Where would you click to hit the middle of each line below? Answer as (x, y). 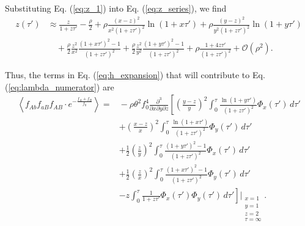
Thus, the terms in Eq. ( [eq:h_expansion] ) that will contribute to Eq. (135, 75)
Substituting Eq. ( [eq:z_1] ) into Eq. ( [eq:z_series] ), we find (116, 8)
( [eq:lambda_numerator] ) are (60, 86)
